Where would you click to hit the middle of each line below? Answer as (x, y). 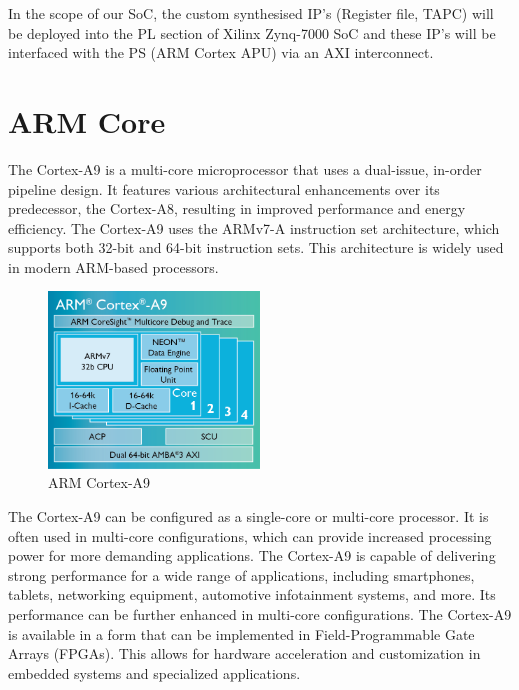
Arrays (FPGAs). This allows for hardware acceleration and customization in (244, 653)
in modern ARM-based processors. (113, 266)
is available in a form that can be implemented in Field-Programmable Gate (241, 633)
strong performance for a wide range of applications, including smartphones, (241, 574)
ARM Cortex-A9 (99, 482)
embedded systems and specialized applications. (154, 672)
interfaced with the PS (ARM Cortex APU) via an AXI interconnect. (221, 52)
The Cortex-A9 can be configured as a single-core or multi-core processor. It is (248, 516)
